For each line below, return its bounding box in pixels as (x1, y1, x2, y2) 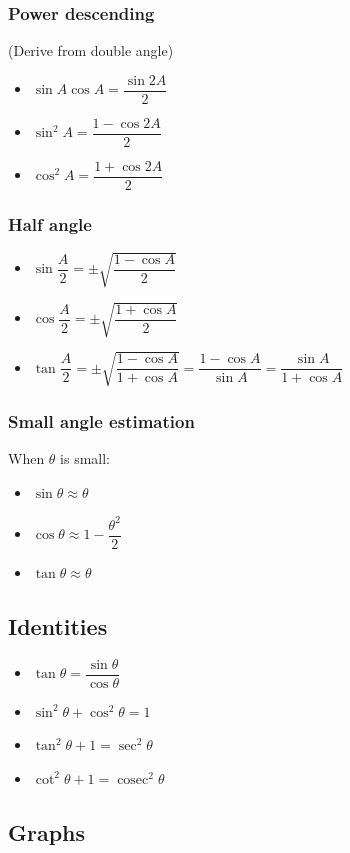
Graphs (8, 816, 86, 847)
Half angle (8, 211, 92, 236)
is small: (60, 448, 111, 469)
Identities (8, 610, 108, 641)
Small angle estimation (8, 408, 195, 433)
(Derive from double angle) (8, 40, 174, 61)
